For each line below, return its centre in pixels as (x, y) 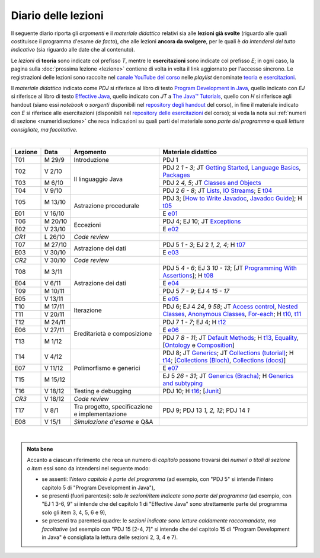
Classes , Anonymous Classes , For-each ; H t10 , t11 (232, 314)
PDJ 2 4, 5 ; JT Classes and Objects (212, 183)
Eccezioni (87, 225)
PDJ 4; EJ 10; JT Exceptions (202, 221)
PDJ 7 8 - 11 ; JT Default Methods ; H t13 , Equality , (231, 337)
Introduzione (92, 160)
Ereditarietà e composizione (113, 333)
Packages (176, 175)
